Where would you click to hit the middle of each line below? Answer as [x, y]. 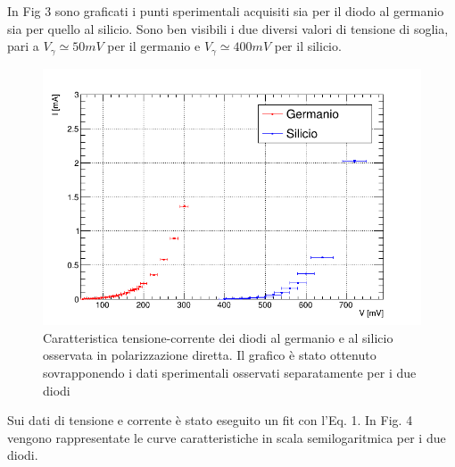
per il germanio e [154, 46]
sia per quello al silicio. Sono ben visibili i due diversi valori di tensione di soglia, [228, 28]
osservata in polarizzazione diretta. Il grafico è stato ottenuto [210, 355]
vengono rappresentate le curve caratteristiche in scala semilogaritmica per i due [227, 437]
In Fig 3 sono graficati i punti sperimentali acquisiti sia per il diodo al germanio [226, 11]
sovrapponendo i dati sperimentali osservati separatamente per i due [230, 372]
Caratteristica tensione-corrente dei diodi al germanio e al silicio [218, 337]
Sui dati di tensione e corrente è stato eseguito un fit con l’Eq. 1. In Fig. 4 [210, 420]
